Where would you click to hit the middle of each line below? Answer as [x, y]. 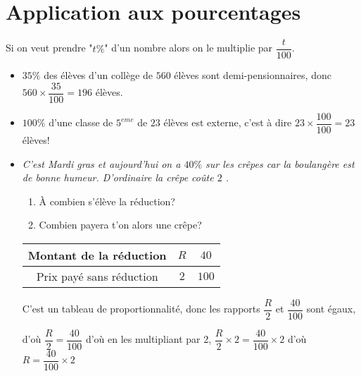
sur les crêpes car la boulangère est [280, 163]
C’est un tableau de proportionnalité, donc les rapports [141, 309]
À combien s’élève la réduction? [107, 201]
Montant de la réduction [97, 255]
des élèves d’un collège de [99, 75]
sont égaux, [331, 309]
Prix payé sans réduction [97, 276]
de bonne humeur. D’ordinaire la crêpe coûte [118, 177]
